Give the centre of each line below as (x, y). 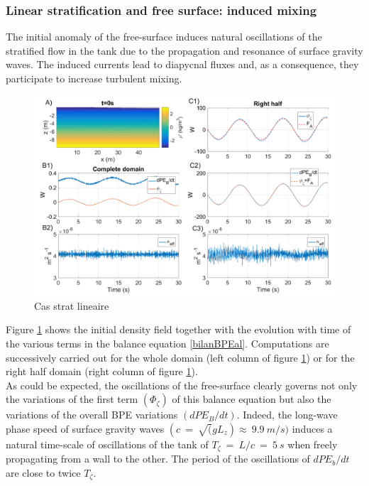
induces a (312, 428)
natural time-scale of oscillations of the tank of (107, 444)
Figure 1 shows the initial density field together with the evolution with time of (178, 329)
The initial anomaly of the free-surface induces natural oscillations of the (164, 37)
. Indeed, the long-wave (287, 415)
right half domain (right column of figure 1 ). (102, 371)
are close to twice (43, 472)
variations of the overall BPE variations (92, 415)
